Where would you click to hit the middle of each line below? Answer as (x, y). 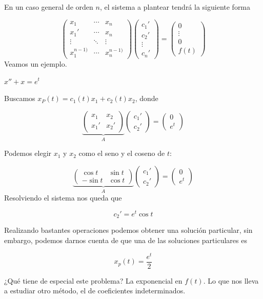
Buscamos (20, 98)
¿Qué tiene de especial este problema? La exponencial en (93, 280)
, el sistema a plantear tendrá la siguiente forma (175, 7)
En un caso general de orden (49, 7)
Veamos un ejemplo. (36, 63)
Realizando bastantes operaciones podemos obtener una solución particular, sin (128, 230)
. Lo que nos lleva (231, 280)
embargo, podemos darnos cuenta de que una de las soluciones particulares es (126, 240)
